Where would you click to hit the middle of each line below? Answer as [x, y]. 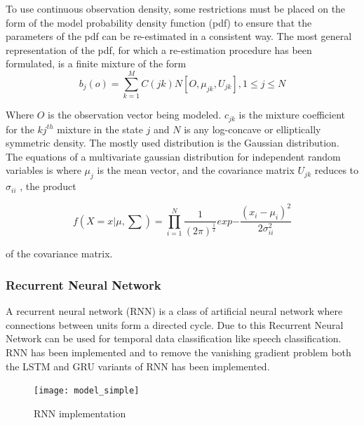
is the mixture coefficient [292, 115]
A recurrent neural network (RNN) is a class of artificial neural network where [174, 311]
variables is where [43, 170]
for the [20, 129]
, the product [48, 186]
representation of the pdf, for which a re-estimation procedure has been [159, 49]
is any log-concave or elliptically [252, 129]
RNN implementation [80, 413]
